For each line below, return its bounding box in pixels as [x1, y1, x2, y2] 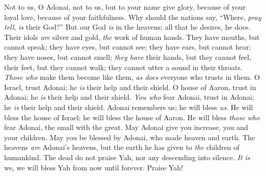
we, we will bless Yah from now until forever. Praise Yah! [4, 162, 183, 172]
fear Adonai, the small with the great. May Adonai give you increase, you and [4, 122, 249, 133]
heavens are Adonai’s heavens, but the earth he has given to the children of [4, 142, 239, 152]
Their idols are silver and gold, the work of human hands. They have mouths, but [4, 31, 260, 42]
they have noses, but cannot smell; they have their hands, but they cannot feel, [4, 51, 252, 62]
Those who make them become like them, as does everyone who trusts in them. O [4, 72, 260, 82]
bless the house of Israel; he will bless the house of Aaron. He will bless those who [4, 112, 260, 122]
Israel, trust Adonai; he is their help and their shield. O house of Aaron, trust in [4, 81, 256, 92]
